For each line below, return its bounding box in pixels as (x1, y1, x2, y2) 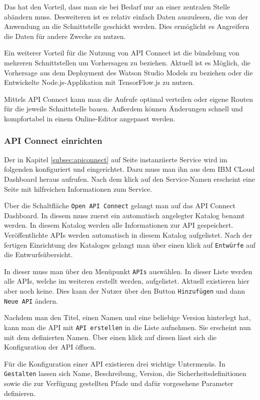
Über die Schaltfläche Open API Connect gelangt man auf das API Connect (4, 200, 235, 211)
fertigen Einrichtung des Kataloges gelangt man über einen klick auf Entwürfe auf (4, 239, 256, 250)
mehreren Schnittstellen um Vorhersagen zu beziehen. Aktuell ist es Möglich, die (4, 57, 250, 67)
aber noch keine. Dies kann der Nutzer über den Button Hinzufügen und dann (4, 286, 245, 296)
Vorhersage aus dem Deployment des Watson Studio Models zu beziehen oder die (4, 67, 253, 77)
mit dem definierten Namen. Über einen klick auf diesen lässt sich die (4, 332, 217, 342)
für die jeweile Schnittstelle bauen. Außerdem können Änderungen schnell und (4, 103, 243, 114)
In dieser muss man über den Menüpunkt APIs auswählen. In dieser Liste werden (4, 266, 252, 276)
